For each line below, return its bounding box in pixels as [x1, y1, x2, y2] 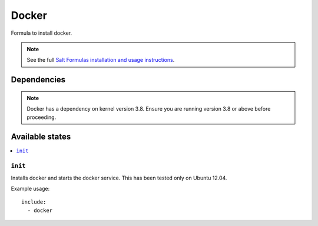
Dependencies [11, 75, 66, 85]
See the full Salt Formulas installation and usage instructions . [26, 56, 175, 64]
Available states [11, 132, 71, 142]
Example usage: [11, 185, 50, 192]
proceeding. [26, 114, 57, 121]
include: [21, 199, 47, 205]
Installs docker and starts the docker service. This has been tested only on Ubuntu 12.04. [11, 174, 227, 181]
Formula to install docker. [11, 29, 72, 36]
